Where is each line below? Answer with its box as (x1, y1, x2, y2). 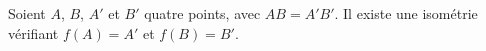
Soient (8, 3, 46, 23)
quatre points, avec (144, 3, 261, 23)
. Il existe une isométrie (334, 3, 478, 23)
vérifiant (8, 22, 59, 43)
